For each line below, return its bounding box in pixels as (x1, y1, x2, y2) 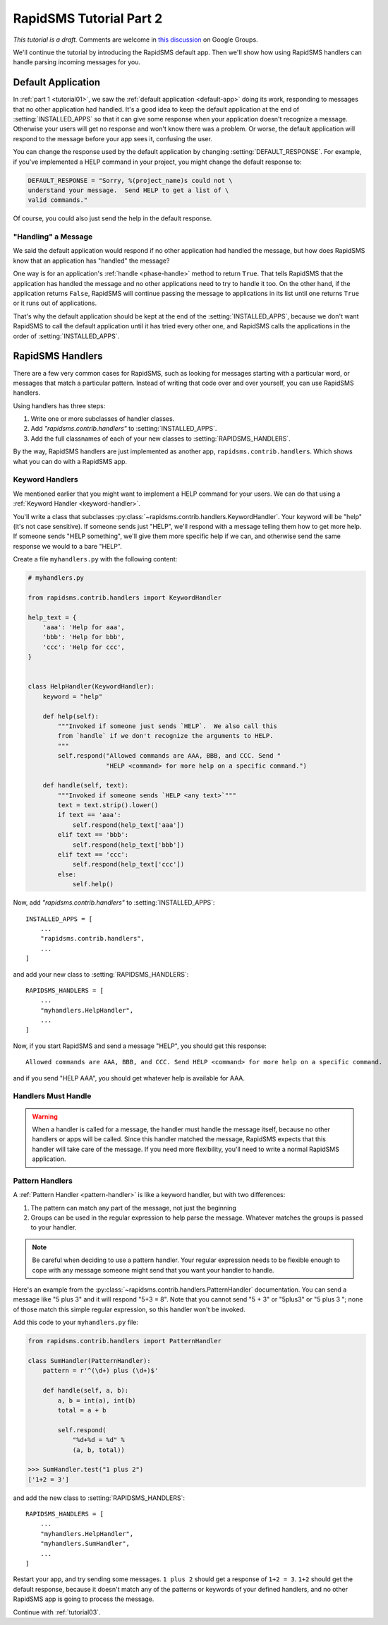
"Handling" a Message (13, 232, 93, 242)
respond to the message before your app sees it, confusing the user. (13, 134, 213, 143)
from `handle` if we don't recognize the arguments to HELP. (57, 732, 274, 740)
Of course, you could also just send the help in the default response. (13, 214, 212, 222)
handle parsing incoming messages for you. (13, 58, 141, 66)
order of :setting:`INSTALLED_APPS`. (13, 332, 120, 340)
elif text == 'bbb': (57, 831, 129, 839)
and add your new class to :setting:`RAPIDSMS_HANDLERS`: (13, 970, 189, 978)
